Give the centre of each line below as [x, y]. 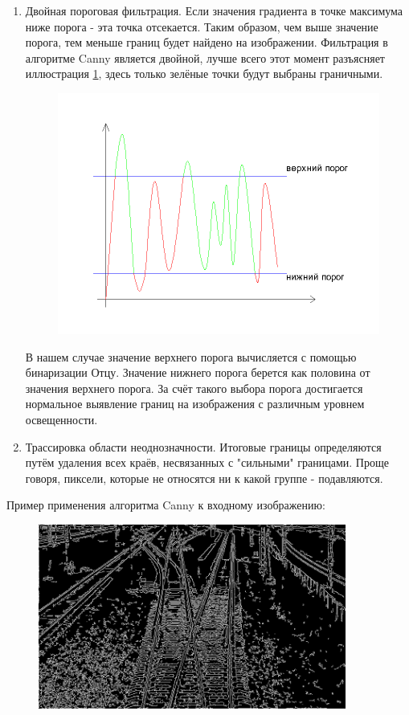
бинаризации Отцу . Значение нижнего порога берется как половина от [198, 372]
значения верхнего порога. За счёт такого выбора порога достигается [194, 388]
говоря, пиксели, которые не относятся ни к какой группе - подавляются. [204, 478]
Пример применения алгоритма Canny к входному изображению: [166, 505]
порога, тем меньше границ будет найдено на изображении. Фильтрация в [207, 42]
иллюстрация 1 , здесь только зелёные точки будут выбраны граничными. [204, 74]
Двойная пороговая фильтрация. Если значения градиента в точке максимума [214, 10]
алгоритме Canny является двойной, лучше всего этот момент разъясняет [205, 57]
